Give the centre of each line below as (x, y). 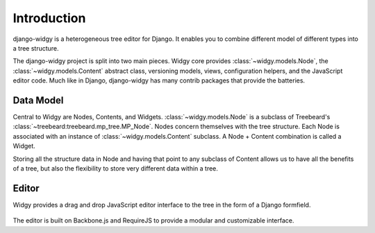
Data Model (38, 100)
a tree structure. (36, 48)
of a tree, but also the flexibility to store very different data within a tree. (116, 168)
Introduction (49, 18)
